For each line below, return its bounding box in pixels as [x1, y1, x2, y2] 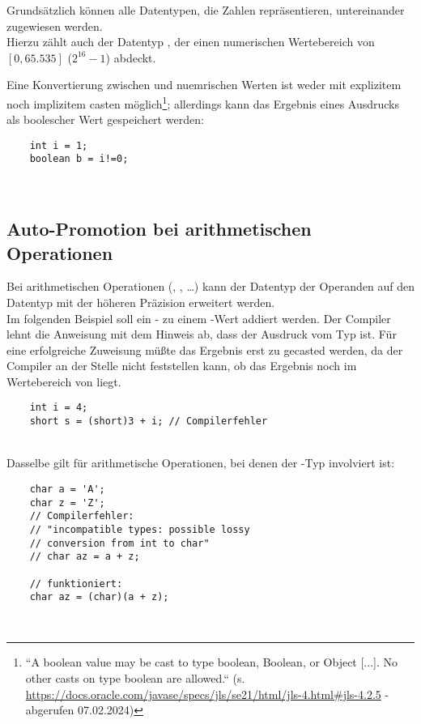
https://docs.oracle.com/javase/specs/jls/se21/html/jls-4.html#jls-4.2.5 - [25, 685, 389, 702]
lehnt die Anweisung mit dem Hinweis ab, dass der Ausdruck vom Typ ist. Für [6, 326, 397, 343]
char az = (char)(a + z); [29, 591, 169, 603]
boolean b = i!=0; [29, 153, 129, 165]
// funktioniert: [29, 577, 123, 590]
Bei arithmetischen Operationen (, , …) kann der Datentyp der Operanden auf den [6, 278, 415, 295]
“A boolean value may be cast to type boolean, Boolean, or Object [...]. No [25, 654, 398, 671]
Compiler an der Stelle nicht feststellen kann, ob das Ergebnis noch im [6, 357, 357, 374]
